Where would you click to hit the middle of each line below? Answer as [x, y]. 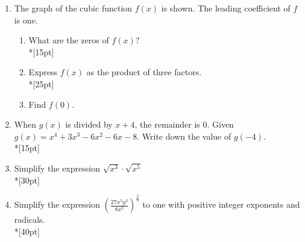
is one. [26, 20]
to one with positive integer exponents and [221, 204]
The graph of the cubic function [73, 8]
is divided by [89, 124]
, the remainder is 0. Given [184, 124]
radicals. [30, 219]
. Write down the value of [184, 136]
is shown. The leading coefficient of [226, 8]
